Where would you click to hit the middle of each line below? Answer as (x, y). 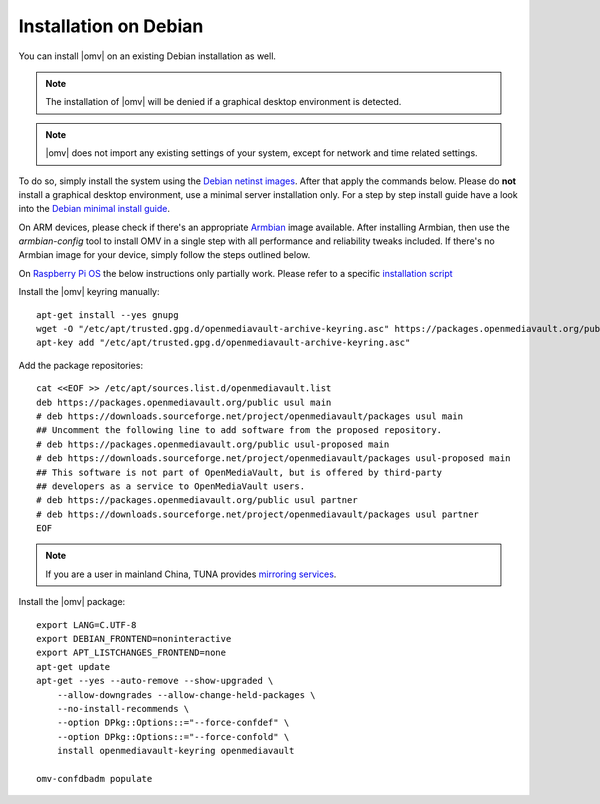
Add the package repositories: (81, 365)
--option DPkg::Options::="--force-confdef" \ (173, 723)
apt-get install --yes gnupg (107, 314)
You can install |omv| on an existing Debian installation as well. (147, 56)
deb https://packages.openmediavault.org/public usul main (184, 402)
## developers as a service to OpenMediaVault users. (170, 486)
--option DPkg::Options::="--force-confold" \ (173, 736)
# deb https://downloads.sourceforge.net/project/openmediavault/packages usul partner (258, 514)
